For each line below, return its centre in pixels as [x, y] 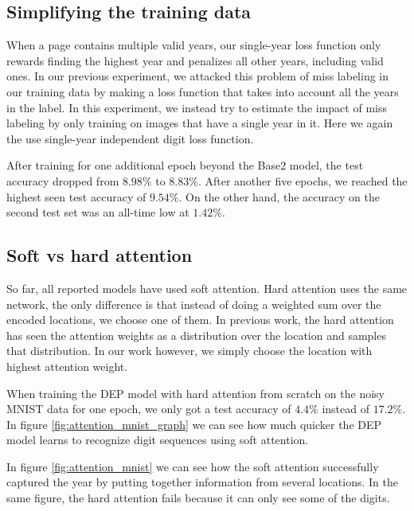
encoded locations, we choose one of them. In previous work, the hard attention [200, 320]
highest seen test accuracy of [76, 196]
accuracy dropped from [63, 180]
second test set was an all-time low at [98, 212]
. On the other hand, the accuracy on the [279, 196]
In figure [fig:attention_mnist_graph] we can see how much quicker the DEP [194, 424]
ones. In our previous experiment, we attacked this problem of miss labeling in [198, 76]
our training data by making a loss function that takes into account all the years [203, 91]
